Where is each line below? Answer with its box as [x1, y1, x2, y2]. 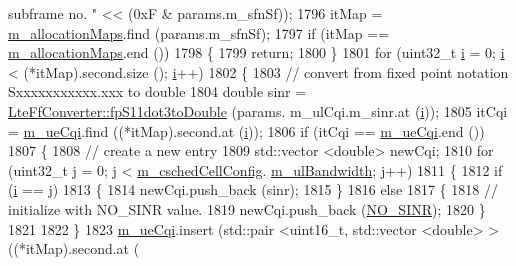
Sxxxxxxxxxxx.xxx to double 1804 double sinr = [8, 81, 307, 102]
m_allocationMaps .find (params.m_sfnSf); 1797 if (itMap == [8, 22, 390, 43]
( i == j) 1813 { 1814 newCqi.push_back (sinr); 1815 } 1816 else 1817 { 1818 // [8, 179, 498, 200]
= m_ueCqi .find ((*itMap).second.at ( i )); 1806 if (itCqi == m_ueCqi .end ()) [8, 120, 485, 141]
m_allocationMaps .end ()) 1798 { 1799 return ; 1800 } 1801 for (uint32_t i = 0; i [8, 42, 505, 63]
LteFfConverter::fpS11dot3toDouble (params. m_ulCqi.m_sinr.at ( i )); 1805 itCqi [8, 100, 508, 121]
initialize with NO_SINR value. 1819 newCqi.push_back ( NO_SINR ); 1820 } [8, 198, 486, 219]
